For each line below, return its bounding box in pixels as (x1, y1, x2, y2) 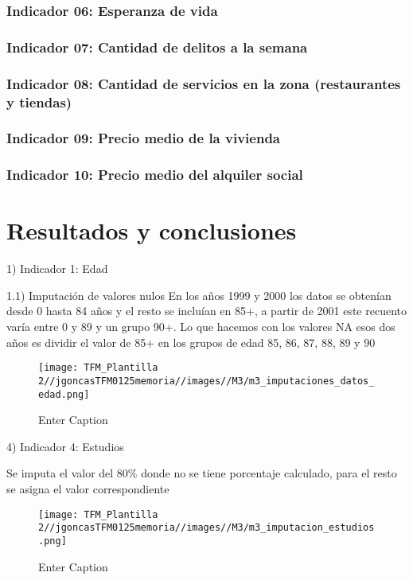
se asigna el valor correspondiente (6, 480, 169, 496)
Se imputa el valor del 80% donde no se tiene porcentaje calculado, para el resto (6, 465, 397, 481)
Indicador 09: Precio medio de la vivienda (6, 128, 281, 148)
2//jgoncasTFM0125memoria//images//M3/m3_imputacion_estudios (38, 522, 375, 534)
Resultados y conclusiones (6, 214, 297, 247)
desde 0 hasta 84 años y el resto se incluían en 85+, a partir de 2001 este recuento (6, 302, 407, 319)
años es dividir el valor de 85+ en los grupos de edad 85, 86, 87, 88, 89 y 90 (6, 333, 376, 350)
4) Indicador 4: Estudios (6, 438, 124, 454)
